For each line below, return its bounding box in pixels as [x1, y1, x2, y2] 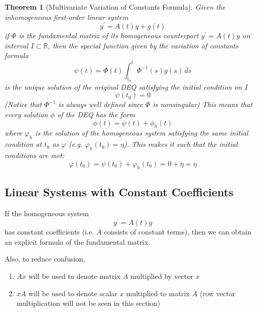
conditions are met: [5, 149, 65, 160]
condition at [5, 139, 42, 149]
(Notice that [5, 99, 42, 110]
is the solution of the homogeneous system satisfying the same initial [35, 127, 248, 138]
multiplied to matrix [126, 288, 190, 298]
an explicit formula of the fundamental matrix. [5, 236, 150, 247]
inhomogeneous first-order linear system [5, 11, 128, 22]
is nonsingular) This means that [153, 99, 253, 110]
